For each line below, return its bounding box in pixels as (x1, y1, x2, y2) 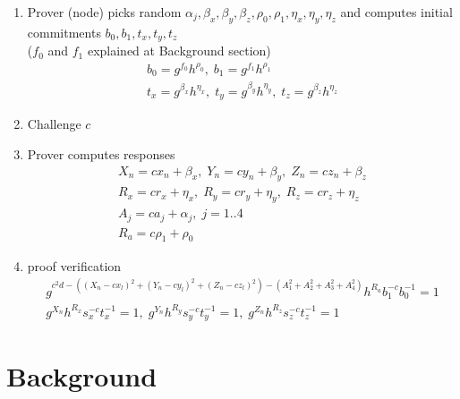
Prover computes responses (27, 144, 175, 163)
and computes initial (340, 3, 453, 21)
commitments (27, 22, 101, 41)
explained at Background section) (87, 41, 271, 60)
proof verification (27, 256, 122, 275)
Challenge (27, 115, 81, 133)
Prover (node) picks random (27, 3, 182, 21)
